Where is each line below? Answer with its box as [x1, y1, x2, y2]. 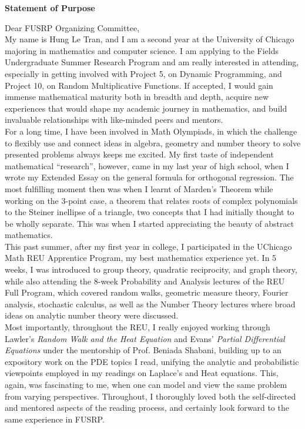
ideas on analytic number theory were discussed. [5, 309, 179, 321]
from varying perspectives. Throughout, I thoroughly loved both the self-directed [5, 390, 296, 402]
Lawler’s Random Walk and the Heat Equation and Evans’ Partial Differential [5, 332, 285, 344]
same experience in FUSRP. [5, 413, 105, 425]
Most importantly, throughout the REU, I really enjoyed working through [5, 321, 270, 333]
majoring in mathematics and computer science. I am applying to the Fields [5, 44, 279, 56]
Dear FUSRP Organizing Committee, [5, 21, 140, 33]
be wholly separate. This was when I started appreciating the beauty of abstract [5, 217, 294, 229]
